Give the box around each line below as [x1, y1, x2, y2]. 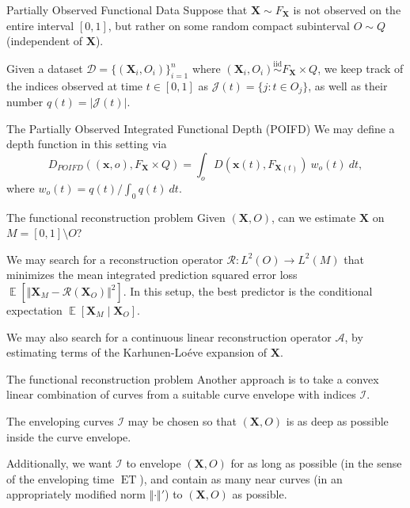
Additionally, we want [6, 455, 112, 472]
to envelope [126, 455, 181, 472]
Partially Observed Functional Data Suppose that [6, 2, 248, 17]
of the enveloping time [6, 470, 115, 487]
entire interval [6, 17, 74, 33]
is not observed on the [293, 2, 401, 17]
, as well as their [308, 77, 388, 94]
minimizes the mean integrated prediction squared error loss [6, 266, 298, 283]
